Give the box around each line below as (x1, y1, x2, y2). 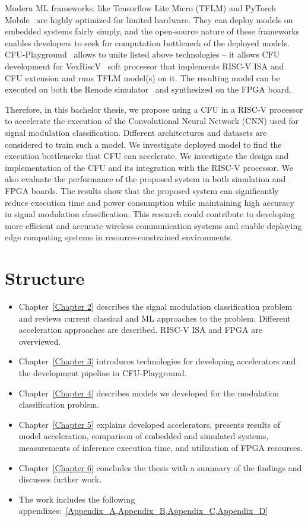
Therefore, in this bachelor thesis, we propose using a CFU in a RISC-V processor (5, 103, 303, 115)
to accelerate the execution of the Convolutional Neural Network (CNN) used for (5, 115, 299, 127)
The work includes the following (18, 493, 135, 505)
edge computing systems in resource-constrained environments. (5, 231, 233, 243)
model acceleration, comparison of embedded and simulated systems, (18, 430, 269, 442)
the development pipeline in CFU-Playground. (18, 366, 187, 379)
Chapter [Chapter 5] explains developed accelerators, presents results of (18, 418, 280, 430)
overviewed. (18, 335, 61, 347)
